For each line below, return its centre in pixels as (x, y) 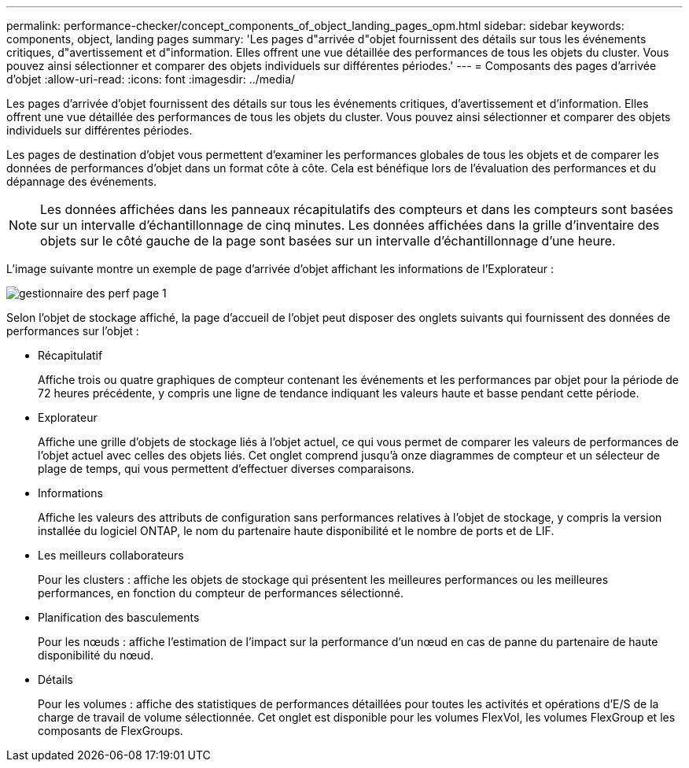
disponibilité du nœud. (96, 655)
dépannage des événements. (82, 181)
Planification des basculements (119, 617)
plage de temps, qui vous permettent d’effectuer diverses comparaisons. (226, 469)
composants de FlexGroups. (111, 731)
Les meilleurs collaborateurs (111, 555)
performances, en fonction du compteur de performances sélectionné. (221, 593)
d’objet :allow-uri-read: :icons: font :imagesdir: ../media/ (151, 79)
